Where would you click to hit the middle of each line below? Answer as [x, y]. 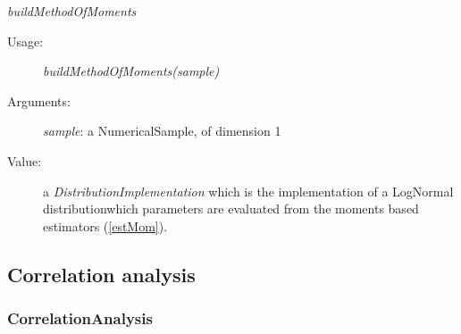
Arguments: [39, 100]
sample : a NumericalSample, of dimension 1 [162, 131]
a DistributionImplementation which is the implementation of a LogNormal [248, 191]
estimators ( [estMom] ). [105, 225]
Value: [25, 160]
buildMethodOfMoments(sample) [131, 71]
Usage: [25, 41]
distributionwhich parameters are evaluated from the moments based [231, 209]
